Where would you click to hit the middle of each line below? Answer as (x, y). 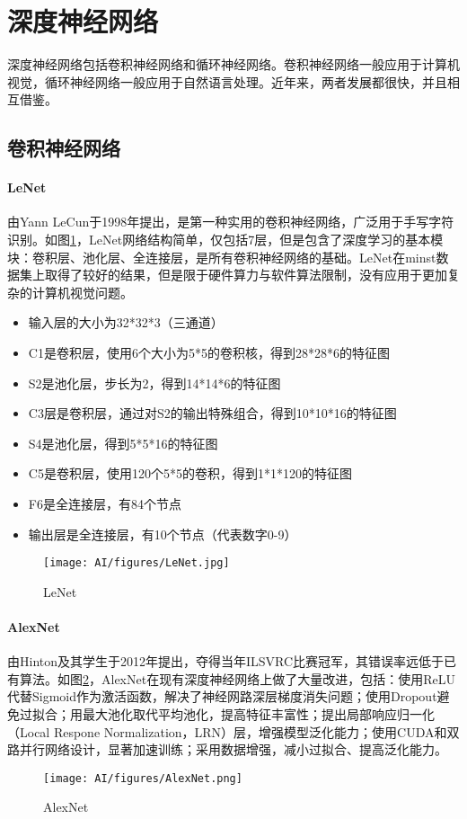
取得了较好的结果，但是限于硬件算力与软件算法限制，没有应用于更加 (246, 275)
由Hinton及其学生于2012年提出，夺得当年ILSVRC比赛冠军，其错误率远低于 (226, 661)
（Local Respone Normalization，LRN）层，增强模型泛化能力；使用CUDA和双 (233, 731)
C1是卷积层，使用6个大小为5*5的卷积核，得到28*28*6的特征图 (209, 353)
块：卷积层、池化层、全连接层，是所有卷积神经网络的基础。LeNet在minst (222, 257)
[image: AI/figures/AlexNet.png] (143, 778)
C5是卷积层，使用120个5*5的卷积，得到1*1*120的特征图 (190, 473)
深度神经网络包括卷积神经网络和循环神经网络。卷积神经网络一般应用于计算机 (233, 64)
